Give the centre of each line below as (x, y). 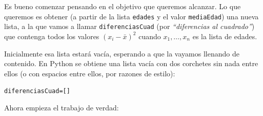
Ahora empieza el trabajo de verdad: (62, 107)
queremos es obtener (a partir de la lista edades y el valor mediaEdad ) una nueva (131, 16)
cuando (150, 36)
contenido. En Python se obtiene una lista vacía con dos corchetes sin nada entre (131, 63)
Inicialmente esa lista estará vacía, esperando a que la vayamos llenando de (122, 53)
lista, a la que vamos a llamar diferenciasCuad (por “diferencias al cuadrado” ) (129, 26)
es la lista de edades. (225, 36)
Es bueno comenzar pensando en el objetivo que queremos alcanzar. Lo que (123, 6)
